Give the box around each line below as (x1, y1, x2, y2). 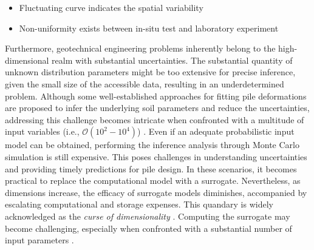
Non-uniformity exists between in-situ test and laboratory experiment (19, 21, 279, 34)
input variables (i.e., (5, 125, 80, 138)
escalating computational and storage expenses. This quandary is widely (5, 198, 273, 211)
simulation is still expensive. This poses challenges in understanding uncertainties (5, 150, 307, 163)
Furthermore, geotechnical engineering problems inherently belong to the (5, 42, 276, 55)
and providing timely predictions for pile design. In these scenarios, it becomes (5, 162, 297, 175)
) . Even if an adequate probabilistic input (137, 125, 295, 138)
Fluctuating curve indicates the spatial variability (19, 1, 203, 13)
